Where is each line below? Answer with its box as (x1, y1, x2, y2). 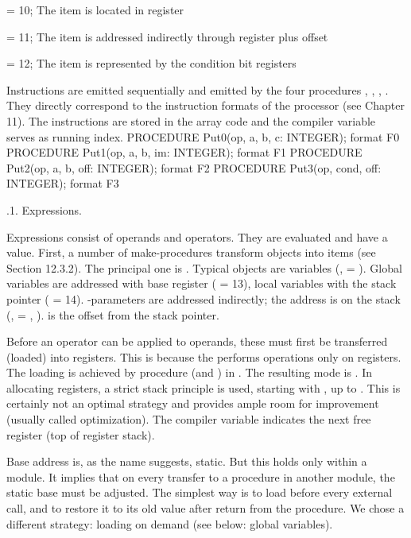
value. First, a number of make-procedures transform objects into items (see (6, 244, 376, 261)
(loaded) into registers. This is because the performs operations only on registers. (6, 348, 401, 365)
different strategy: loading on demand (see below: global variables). (6, 515, 333, 532)
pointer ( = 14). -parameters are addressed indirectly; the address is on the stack (6, 290, 401, 307)
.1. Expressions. (6, 201, 82, 218)
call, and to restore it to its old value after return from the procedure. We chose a (6, 500, 405, 517)
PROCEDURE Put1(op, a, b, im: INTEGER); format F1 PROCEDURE (6, 144, 363, 161)
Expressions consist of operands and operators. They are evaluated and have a (6, 228, 388, 245)
